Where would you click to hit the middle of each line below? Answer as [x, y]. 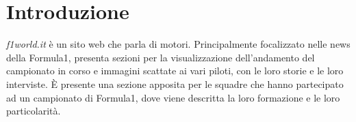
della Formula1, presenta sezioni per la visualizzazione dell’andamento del [161, 57]
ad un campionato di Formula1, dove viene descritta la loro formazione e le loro [173, 97]
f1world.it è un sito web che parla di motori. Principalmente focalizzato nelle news [178, 44]
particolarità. [34, 111]
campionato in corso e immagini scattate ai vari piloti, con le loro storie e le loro [175, 71]
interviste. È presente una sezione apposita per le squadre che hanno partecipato [175, 83]
